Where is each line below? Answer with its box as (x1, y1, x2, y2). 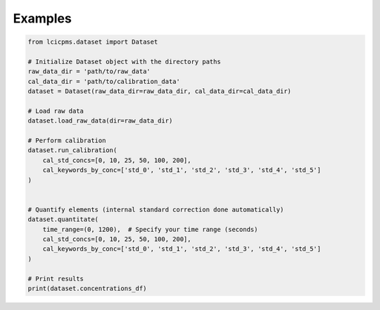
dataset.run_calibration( (27, 147, 118, 154)
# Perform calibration (27, 137, 106, 144)
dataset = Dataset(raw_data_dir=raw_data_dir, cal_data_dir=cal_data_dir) (27, 87, 292, 95)
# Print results (27, 275, 84, 283)
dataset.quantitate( (27, 216, 99, 223)
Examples (13, 11, 72, 26)
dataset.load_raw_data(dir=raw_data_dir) (27, 117, 173, 125)
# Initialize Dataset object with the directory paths (27, 57, 221, 66)
